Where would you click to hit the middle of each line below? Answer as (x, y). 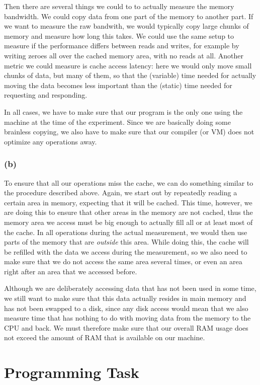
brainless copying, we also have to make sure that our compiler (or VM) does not (129, 132)
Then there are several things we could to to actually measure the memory (119, 6)
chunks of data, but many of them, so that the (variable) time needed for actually (130, 75)
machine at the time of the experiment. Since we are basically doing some (117, 122)
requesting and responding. (46, 95)
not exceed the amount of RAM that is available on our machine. (105, 337)
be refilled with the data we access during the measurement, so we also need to (126, 251)
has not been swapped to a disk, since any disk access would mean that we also (126, 308)
